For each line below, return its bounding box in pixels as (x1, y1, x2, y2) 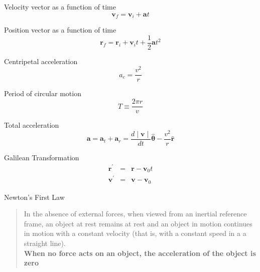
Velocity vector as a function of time (4, 2, 116, 12)
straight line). (24, 237, 66, 248)
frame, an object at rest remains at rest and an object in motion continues (24, 218, 252, 228)
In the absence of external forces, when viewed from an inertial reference (24, 208, 247, 219)
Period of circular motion (4, 88, 81, 99)
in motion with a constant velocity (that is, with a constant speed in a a (24, 228, 246, 238)
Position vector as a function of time (4, 25, 116, 35)
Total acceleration (4, 120, 59, 130)
